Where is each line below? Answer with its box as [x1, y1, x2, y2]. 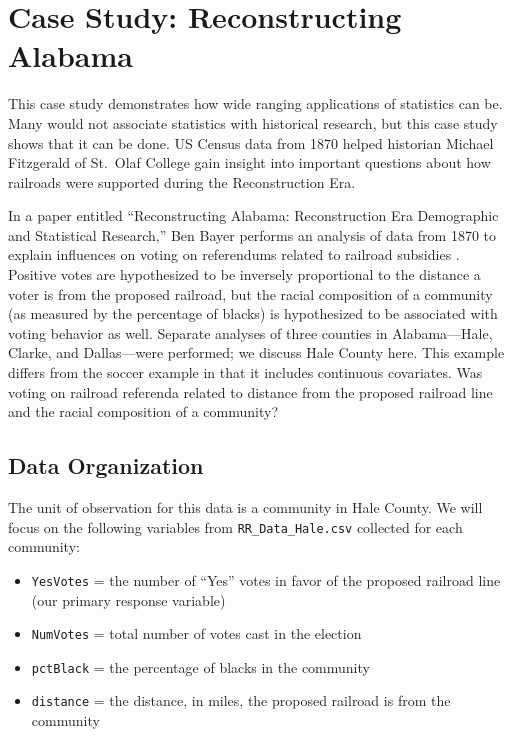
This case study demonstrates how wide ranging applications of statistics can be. [8, 93, 503, 114]
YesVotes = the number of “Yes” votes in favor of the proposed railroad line [31, 569, 501, 590]
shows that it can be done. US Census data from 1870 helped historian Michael [8, 132, 494, 153]
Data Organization [8, 450, 204, 481]
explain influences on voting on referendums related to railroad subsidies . [8, 244, 460, 265]
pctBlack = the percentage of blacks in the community [31, 656, 370, 677]
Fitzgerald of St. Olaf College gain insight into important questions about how [8, 152, 491, 173]
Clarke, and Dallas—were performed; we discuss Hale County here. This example [8, 342, 505, 363]
